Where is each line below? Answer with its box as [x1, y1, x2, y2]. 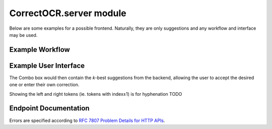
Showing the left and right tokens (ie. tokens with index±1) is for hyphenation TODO [9, 91, 182, 97]
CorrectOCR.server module [9, 8, 126, 19]
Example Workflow [9, 45, 70, 54]
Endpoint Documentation [9, 104, 90, 113]
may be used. [9, 32, 38, 38]
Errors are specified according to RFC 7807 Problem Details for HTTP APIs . [9, 117, 165, 123]
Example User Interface [9, 61, 85, 70]
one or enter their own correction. [9, 82, 80, 88]
